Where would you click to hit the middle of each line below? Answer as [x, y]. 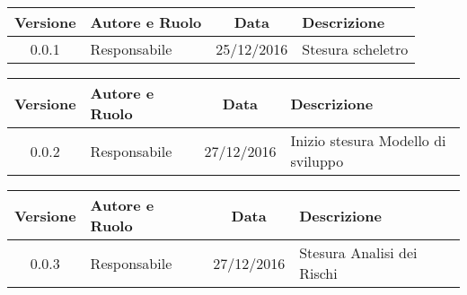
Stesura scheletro [355, 49]
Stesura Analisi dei [358, 252]
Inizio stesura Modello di [368, 140]
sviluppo [317, 161]
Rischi [318, 273]
